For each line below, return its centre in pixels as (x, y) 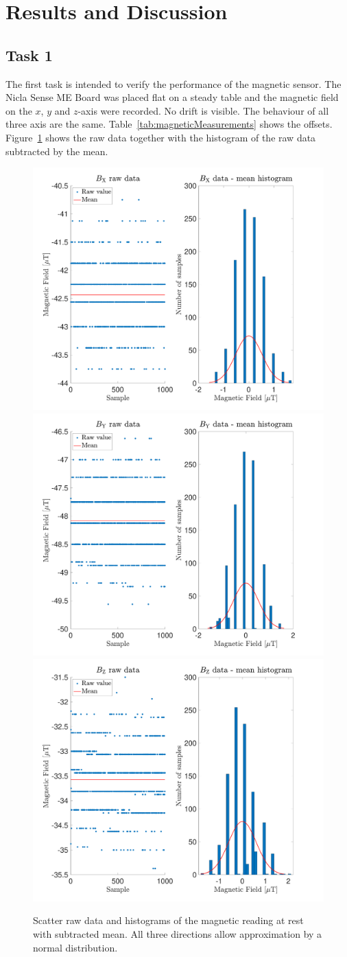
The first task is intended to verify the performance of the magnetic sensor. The (173, 83)
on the (19, 110)
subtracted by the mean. (57, 151)
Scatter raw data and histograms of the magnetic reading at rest (168, 920)
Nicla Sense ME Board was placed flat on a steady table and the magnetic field (172, 97)
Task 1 (29, 55)
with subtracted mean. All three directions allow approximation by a (178, 934)
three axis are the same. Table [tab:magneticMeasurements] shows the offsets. (169, 124)
